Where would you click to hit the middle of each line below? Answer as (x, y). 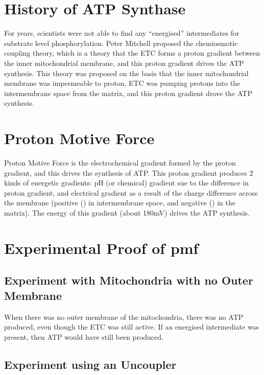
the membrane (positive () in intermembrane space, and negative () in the (120, 203)
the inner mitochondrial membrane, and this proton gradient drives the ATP (124, 63)
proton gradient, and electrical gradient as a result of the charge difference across (131, 192)
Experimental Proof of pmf (101, 248)
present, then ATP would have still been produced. (84, 336)
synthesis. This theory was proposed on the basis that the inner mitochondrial (126, 73)
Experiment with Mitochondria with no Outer (129, 280)
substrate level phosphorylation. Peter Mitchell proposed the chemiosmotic (121, 43)
